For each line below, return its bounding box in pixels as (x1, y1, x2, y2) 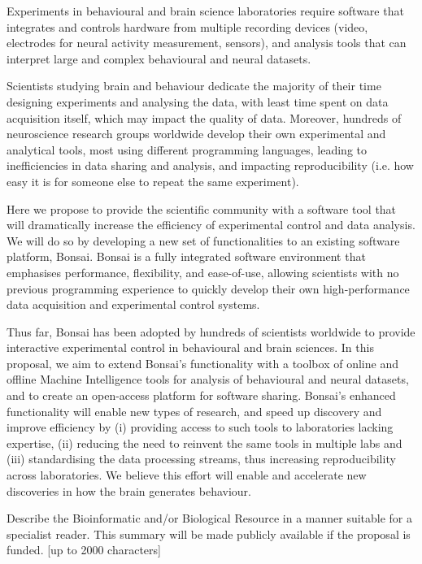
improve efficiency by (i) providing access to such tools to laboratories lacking (7, 419, 394, 436)
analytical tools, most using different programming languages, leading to (7, 141, 368, 158)
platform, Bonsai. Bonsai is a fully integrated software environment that (7, 248, 366, 265)
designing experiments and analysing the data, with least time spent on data (7, 93, 389, 110)
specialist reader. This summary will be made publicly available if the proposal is (7, 525, 411, 542)
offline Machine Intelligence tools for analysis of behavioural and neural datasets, (7, 371, 409, 388)
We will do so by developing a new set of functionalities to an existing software (7, 232, 400, 249)
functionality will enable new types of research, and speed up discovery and (7, 402, 382, 419)
